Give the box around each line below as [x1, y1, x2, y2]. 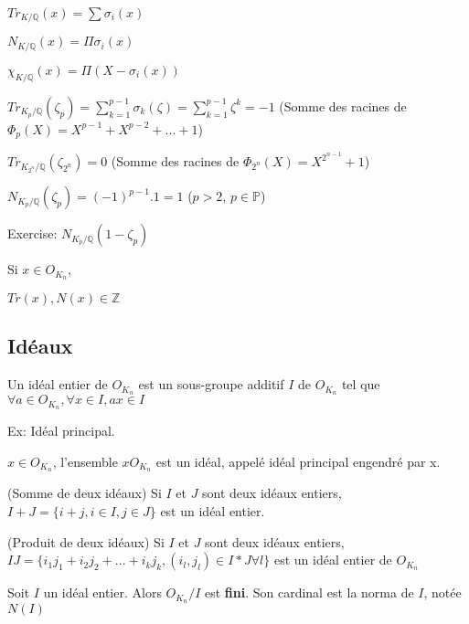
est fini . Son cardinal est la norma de [204, 583, 414, 602]
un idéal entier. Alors [43, 583, 162, 602]
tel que [341, 375, 380, 394]
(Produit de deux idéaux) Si [7, 532, 165, 551]
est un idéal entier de [273, 550, 392, 569]
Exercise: [7, 224, 58, 243]
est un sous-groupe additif [138, 375, 284, 394]
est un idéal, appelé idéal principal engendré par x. [155, 451, 441, 471]
